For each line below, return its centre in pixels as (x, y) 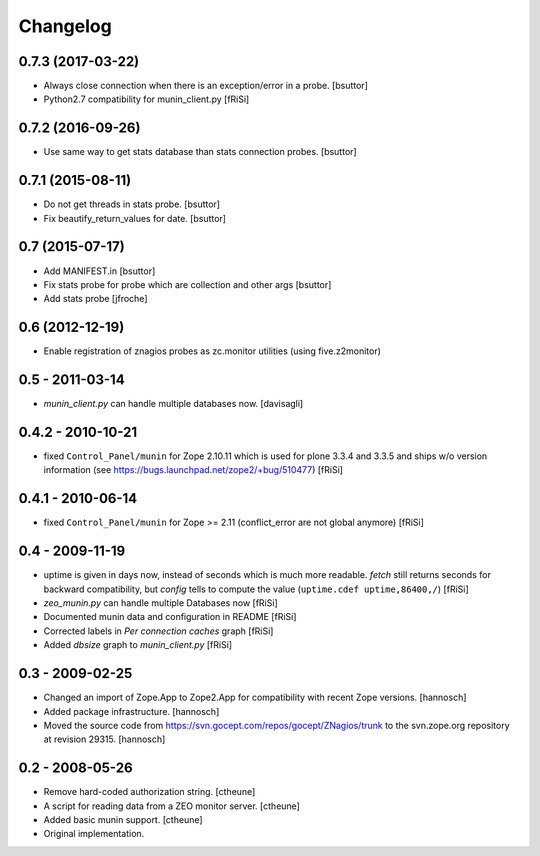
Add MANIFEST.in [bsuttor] (99, 271)
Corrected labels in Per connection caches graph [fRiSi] (158, 631)
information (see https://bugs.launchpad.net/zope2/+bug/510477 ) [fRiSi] (193, 470)
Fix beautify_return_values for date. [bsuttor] (135, 218)
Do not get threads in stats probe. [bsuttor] (131, 204)
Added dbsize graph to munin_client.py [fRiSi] (138, 645)
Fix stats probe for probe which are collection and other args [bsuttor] (187, 284)
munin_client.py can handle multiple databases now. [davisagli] (173, 404)
